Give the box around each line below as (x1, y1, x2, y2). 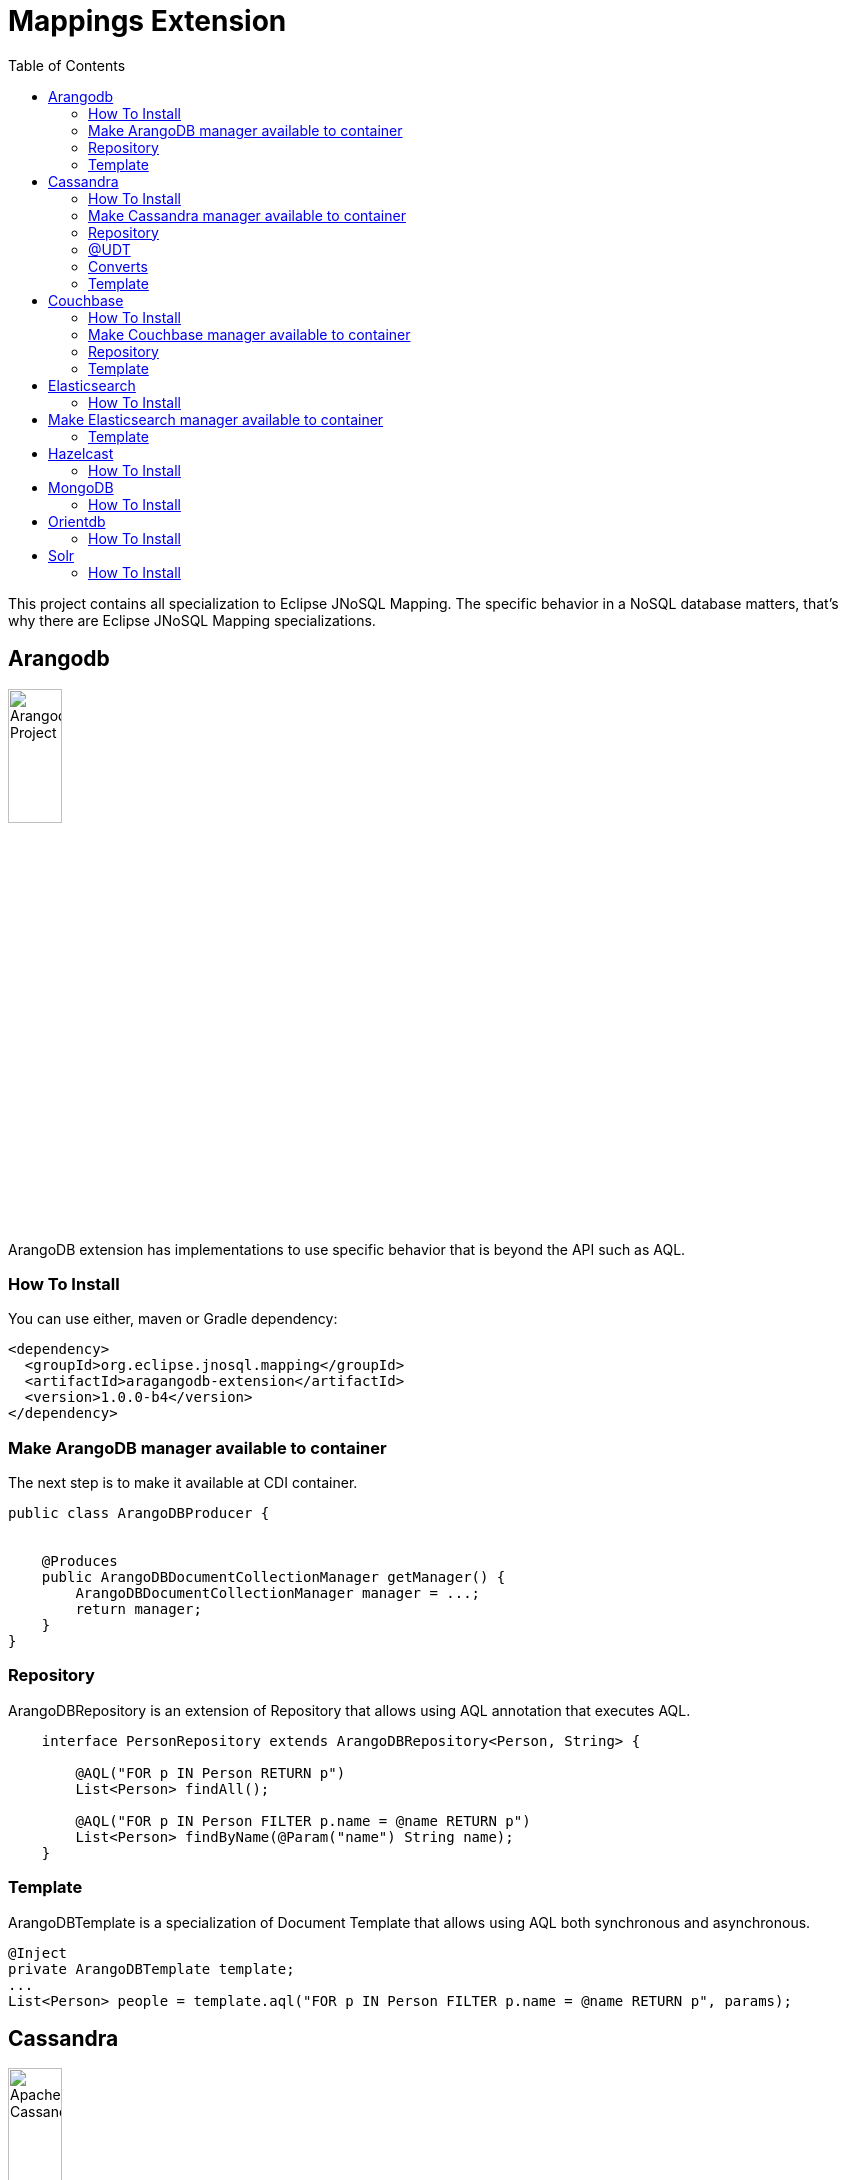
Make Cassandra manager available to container (88, 206, 406, 224)
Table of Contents (8, 56, 126, 74)
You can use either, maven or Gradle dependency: (8, 1310, 338, 1328)
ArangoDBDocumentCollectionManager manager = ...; (75, 1585, 481, 1602)
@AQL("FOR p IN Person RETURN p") (75, 1764, 346, 1781)
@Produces (41, 1553, 118, 1570)
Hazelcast (48, 444, 114, 462)
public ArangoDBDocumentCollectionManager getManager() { (41, 1569, 506, 1586)
